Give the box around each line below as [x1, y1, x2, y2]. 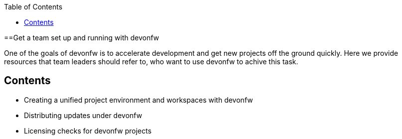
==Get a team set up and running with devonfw [4, 33, 159, 42]
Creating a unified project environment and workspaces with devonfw [24, 95, 253, 104]
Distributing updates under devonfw [24, 111, 142, 120]
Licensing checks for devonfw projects [24, 126, 152, 135]
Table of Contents [4, 2, 63, 11]
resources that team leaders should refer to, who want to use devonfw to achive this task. [4, 57, 298, 66]
